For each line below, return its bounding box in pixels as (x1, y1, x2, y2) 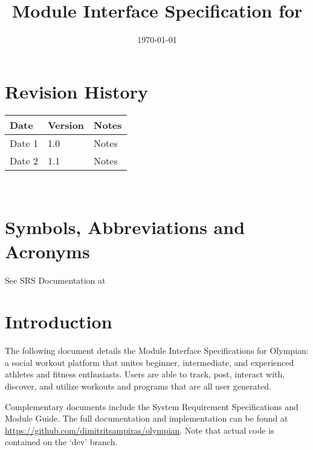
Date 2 (10, 153, 38, 168)
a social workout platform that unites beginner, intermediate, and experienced (5, 356, 294, 368)
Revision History (5, 79, 148, 103)
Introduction (5, 309, 112, 334)
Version (47, 117, 85, 132)
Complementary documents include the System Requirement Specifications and (5, 400, 298, 412)
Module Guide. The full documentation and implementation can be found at (5, 412, 288, 425)
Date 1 (10, 135, 38, 150)
